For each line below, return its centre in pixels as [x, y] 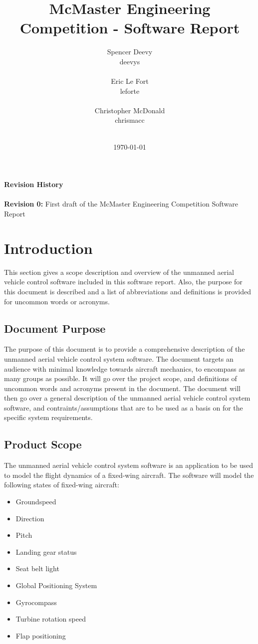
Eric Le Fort [130, 81]
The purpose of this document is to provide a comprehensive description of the [125, 349]
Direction [30, 518]
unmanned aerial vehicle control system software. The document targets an [119, 358]
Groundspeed [36, 502]
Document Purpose [55, 328]
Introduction [48, 248]
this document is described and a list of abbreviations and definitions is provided [128, 291]
